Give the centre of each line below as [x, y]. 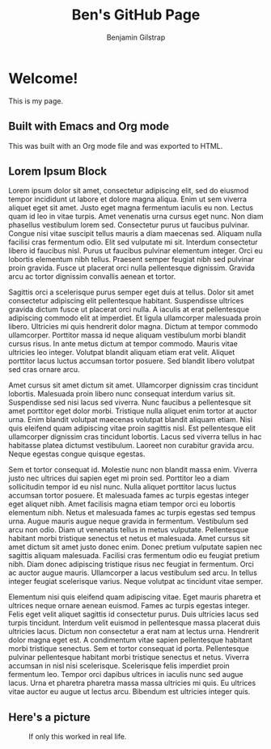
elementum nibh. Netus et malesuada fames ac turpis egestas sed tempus [132, 513]
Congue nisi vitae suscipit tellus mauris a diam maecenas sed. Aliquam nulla [135, 234]
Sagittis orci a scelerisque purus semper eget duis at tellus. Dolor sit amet [131, 292]
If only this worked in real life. [78, 737]
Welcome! [43, 78]
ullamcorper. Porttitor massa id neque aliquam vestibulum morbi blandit [127, 335]
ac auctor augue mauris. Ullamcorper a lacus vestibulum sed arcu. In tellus [133, 573]
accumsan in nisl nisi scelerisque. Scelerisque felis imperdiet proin [119, 666]
